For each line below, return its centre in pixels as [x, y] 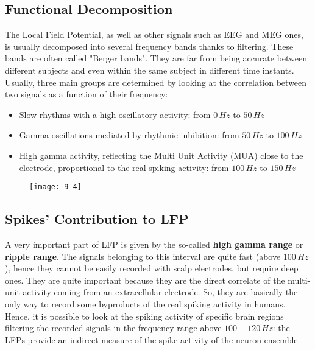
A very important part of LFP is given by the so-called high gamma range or [154, 244]
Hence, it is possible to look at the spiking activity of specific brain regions [144, 316]
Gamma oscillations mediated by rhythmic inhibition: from [129, 135]
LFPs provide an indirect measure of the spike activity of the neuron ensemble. [153, 339]
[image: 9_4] [55, 187]
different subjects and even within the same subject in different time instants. [150, 70]
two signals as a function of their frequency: [87, 94]
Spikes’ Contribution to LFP [97, 219]
